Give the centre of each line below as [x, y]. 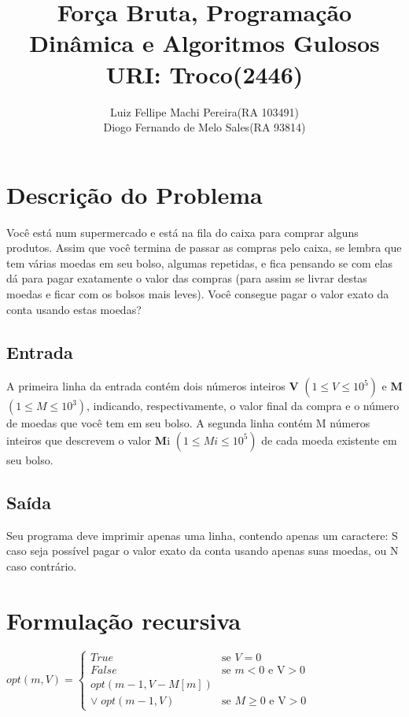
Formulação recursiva [124, 620]
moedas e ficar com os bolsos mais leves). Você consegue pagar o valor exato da [198, 294]
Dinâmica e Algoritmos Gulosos [204, 43]
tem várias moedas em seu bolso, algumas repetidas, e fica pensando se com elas [200, 262]
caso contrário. [42, 565]
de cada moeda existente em [329, 440]
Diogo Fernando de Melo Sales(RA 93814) [204, 127]
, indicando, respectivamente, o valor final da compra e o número [243, 406]
